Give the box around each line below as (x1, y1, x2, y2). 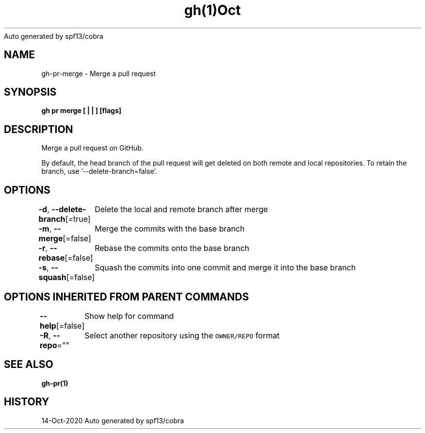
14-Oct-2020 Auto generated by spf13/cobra (41, 416, 184, 425)
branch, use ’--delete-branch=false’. (41, 167, 157, 176)
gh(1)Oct (184, 2, 241, 18)
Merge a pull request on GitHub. (41, 144, 144, 152)
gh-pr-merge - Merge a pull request (41, 69, 156, 78)
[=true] (65, 214, 91, 224)
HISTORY (4, 396, 49, 408)
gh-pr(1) (41, 379, 68, 387)
